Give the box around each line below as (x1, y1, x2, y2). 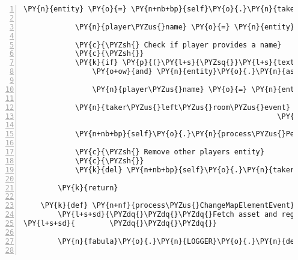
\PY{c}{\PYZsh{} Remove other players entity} (74, 148, 264, 156)
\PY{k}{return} (58, 183, 118, 192)
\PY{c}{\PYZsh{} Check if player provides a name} (74, 40, 282, 49)
